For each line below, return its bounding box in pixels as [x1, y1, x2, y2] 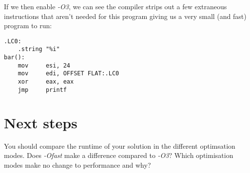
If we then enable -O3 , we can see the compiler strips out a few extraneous [4, 1, 227, 11]
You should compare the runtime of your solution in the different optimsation [4, 140, 235, 151]
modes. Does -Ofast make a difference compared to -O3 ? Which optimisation [4, 150, 233, 160]
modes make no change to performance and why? [4, 159, 151, 170]
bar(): [4, 54, 25, 61]
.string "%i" [18, 46, 60, 53]
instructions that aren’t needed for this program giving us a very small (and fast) [4, 11, 247, 21]
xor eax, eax [18, 78, 74, 86]
